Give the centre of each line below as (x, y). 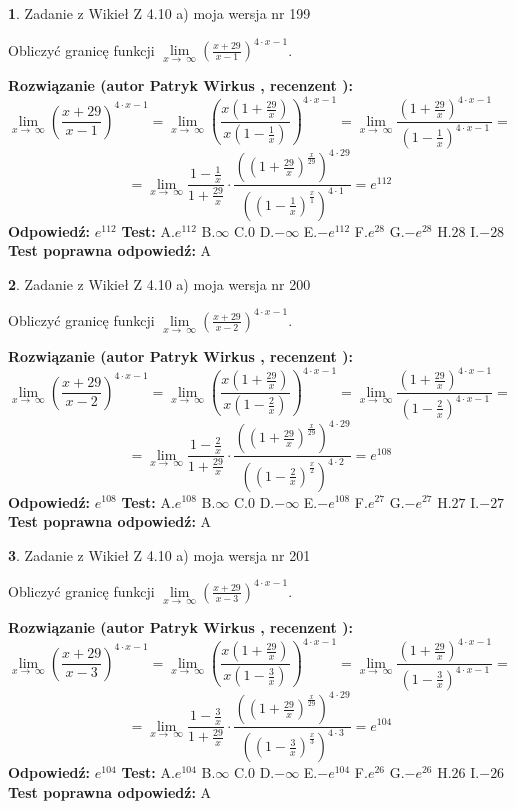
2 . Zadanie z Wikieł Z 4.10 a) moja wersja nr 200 (159, 283)
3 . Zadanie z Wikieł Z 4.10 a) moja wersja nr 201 (159, 554)
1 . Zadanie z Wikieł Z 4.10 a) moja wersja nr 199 (159, 13)
